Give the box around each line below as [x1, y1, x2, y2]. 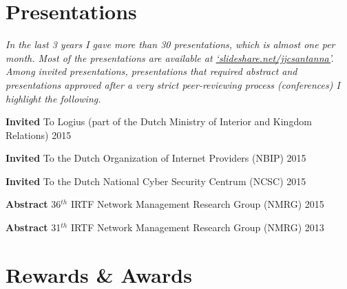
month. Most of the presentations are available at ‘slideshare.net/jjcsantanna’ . [6, 50, 334, 65]
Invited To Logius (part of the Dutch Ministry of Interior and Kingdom [6, 114, 312, 129]
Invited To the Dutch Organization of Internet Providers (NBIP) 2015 [6, 151, 306, 165]
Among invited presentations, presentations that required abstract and [6, 64, 297, 78]
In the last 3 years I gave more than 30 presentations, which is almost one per [6, 37, 335, 52]
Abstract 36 [6, 197, 61, 211]
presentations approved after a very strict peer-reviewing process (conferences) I [6, 77, 340, 92]
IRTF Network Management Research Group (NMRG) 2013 [70, 220, 324, 235]
